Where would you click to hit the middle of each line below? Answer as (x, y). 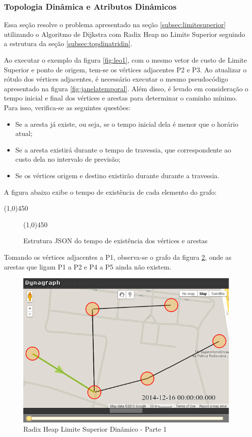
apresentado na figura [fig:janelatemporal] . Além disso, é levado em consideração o (126, 88)
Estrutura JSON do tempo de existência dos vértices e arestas (116, 241)
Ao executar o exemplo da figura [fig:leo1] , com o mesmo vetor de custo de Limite (126, 60)
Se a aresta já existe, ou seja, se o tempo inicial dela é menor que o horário (127, 124)
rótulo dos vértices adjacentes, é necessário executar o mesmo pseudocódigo (116, 79)
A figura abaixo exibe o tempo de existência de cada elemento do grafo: (110, 192)
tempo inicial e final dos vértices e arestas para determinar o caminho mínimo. (121, 98)
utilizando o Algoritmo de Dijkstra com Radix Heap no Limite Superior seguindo (125, 34)
